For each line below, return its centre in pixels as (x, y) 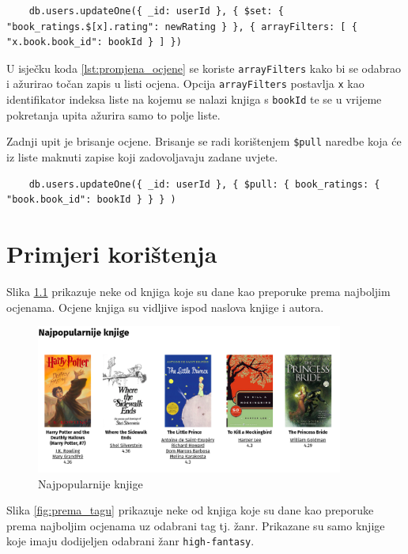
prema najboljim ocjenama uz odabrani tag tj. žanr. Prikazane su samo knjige (196, 525)
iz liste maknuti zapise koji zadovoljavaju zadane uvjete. (142, 157)
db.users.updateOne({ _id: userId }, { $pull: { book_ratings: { (204, 184)
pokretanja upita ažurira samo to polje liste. (113, 114)
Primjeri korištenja (112, 253)
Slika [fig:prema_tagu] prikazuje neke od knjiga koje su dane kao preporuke (190, 510)
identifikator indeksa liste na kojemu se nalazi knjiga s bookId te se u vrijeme (194, 99)
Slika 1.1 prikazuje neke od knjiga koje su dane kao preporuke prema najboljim (198, 291)
